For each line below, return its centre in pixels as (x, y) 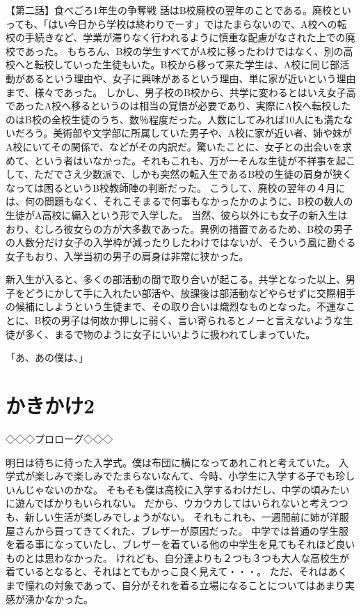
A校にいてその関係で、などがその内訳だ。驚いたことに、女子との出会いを (174, 146)
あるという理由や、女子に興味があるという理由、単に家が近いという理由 (190, 78)
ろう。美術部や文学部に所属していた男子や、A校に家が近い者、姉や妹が (188, 133)
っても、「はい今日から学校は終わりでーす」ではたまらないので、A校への (171, 23)
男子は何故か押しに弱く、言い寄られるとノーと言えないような (202, 320)
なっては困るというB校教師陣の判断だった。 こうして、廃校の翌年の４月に (176, 187)
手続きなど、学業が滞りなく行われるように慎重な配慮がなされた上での (185, 37)
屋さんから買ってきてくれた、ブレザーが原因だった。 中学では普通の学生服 (177, 530)
